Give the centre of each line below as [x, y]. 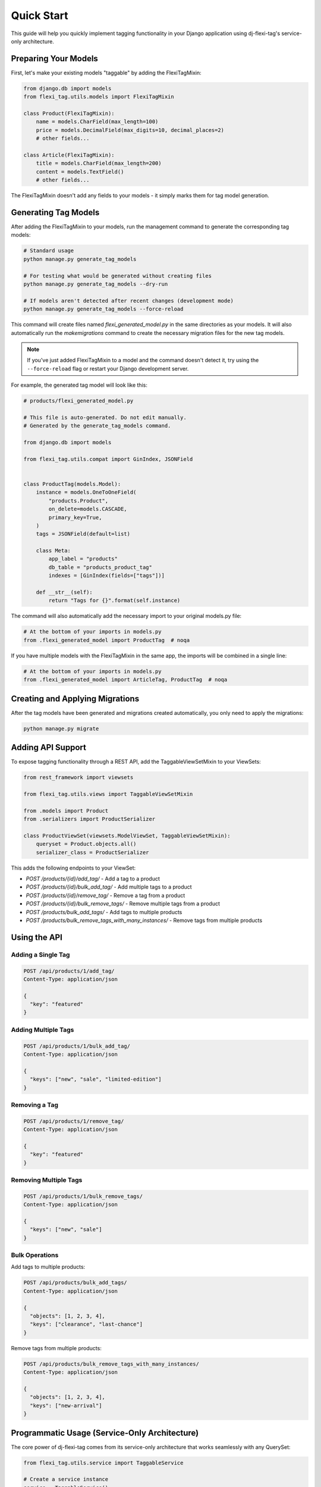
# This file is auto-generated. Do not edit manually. [105, 417]
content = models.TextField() [80, 172]
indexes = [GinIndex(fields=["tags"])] [106, 576]
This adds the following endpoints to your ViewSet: [73, 868]
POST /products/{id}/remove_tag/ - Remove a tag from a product [106, 895]
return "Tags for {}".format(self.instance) [114, 600]
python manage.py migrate [61, 728]
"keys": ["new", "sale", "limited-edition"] [96, 1079]
